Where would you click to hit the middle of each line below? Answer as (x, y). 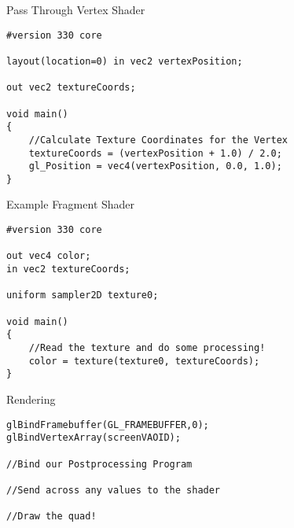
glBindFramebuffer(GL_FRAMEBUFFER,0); (108, 425)
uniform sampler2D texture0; (83, 295)
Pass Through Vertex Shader (76, 9)
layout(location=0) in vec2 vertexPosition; (125, 61)
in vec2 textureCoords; (68, 270)
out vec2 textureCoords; (71, 88)
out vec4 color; (49, 256)
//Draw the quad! (51, 517)
